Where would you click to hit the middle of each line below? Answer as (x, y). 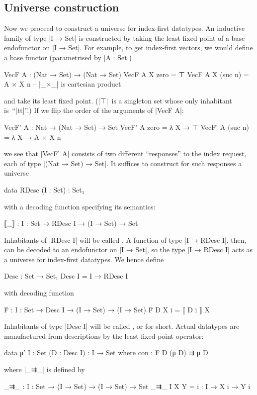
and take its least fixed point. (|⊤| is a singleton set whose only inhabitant (118, 100)
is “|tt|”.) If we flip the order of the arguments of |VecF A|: (94, 110)
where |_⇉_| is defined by (44, 369)
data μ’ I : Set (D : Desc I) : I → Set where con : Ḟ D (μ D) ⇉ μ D (106, 352)
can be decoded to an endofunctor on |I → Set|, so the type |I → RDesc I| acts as (128, 249)
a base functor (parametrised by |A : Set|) (68, 57)
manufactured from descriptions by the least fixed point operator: (104, 336)
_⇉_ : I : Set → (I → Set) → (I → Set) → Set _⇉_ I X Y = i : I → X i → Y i (127, 386)
